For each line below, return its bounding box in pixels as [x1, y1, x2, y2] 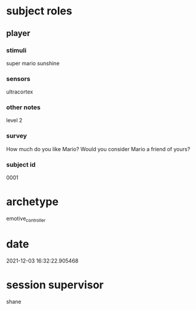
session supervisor [6, 278, 104, 291]
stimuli [6, 46, 27, 55]
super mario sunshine [6, 59, 60, 67]
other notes [6, 103, 41, 112]
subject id [6, 160, 36, 168]
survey [6, 132, 27, 140]
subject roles [6, 4, 73, 18]
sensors [6, 74, 31, 83]
